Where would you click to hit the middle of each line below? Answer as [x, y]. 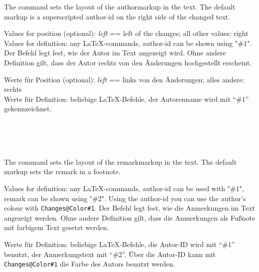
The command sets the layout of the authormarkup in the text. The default [120, 6]
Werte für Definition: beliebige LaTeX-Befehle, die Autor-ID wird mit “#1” [120, 244]
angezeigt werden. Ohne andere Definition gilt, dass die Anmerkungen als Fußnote [130, 217]
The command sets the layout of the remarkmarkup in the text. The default [121, 161]
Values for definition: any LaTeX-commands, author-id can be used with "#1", [124, 188]
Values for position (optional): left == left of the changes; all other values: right [126, 33]
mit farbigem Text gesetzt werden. [57, 227]
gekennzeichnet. [28, 109]
